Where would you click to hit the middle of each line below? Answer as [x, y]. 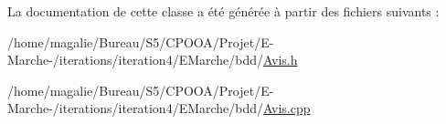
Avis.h [281, 60]
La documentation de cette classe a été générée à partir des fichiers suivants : [223, 11]
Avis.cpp [287, 108]
